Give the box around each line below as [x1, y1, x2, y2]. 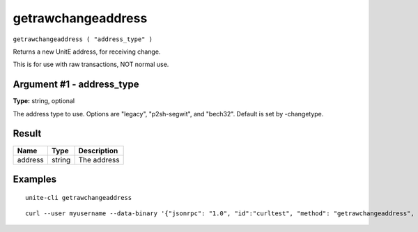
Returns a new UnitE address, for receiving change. [13, 47, 161, 56]
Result [13, 127, 42, 139]
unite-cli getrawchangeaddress [25, 194, 132, 201]
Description [78, 146, 118, 155]
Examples [13, 173, 57, 185]
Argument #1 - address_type [13, 79, 139, 91]
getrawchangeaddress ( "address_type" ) [13, 35, 153, 43]
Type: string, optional [13, 97, 75, 105]
